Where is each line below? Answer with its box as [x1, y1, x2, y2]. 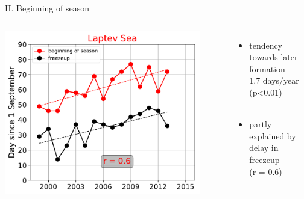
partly [249, 118, 272, 130]
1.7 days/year [249, 74, 299, 87]
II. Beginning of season [5, 2, 89, 14]
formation [249, 62, 285, 75]
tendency [249, 38, 283, 51]
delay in [249, 141, 279, 154]
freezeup [249, 153, 280, 165]
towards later [249, 51, 298, 63]
